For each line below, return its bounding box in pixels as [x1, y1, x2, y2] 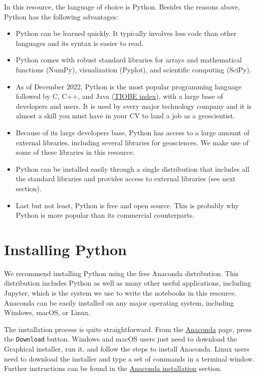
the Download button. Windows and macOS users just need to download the [4, 334, 237, 344]
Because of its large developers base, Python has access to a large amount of [15, 127, 250, 137]
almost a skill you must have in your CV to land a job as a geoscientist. [15, 110, 235, 121]
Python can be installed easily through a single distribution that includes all [15, 163, 250, 174]
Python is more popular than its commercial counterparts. [15, 210, 195, 220]
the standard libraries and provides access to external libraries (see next [15, 173, 236, 184]
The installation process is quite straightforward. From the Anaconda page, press [4, 324, 252, 334]
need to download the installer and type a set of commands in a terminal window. [4, 353, 255, 364]
